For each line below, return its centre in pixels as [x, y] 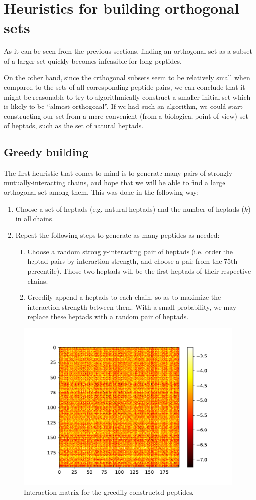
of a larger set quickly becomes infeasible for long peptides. [93, 60]
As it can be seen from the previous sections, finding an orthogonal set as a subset [128, 51]
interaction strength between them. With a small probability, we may [132, 306]
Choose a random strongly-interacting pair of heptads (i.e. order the [130, 251]
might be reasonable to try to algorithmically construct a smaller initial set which [127, 96]
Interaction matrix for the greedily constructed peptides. [109, 491]
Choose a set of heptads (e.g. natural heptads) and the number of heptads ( [130, 209]
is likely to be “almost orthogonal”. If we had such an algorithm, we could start [123, 106]
